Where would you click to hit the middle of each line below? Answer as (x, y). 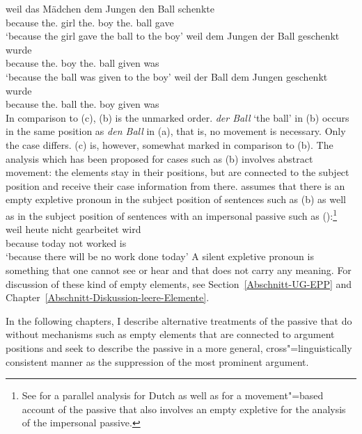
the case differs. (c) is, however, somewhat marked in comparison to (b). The (170, 144)
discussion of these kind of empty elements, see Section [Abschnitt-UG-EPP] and (179, 283)
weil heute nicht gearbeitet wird (73, 229)
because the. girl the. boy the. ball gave (90, 22)
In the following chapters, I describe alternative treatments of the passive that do (179, 320)
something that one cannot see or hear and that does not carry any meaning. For (179, 270)
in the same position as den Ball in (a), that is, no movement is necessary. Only (176, 131)
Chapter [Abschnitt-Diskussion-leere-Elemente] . (108, 297)
